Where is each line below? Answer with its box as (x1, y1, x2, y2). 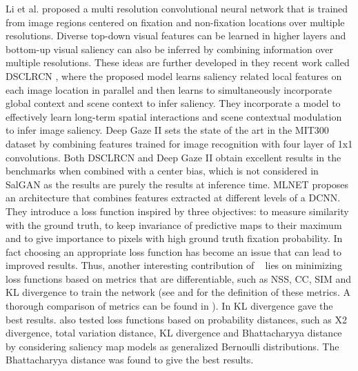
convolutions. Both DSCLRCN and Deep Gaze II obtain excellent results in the (6, 150, 341, 164)
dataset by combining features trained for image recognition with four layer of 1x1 (6, 136, 353, 150)
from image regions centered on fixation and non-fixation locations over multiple (6, 14, 345, 29)
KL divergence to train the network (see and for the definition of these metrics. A (6, 285, 350, 299)
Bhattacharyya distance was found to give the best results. (6, 352, 254, 367)
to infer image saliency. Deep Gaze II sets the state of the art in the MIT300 (6, 123, 329, 137)
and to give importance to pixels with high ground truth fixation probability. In (6, 231, 343, 245)
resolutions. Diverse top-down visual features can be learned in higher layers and (6, 28, 346, 43)
